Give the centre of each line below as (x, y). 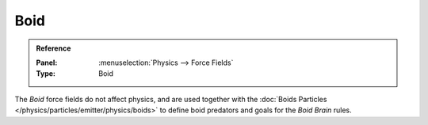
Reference (53, 48)
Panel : (47, 62)
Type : (46, 74)
